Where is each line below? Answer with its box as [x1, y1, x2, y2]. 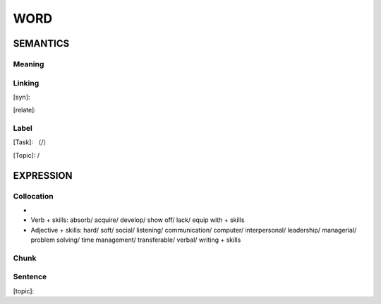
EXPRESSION [13, 170, 73, 182]
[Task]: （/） [13, 138, 50, 146]
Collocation [13, 191, 54, 201]
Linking [13, 78, 40, 88]
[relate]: [13, 106, 37, 115]
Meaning [13, 59, 44, 69]
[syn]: [13, 93, 30, 101]
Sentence [13, 272, 47, 282]
